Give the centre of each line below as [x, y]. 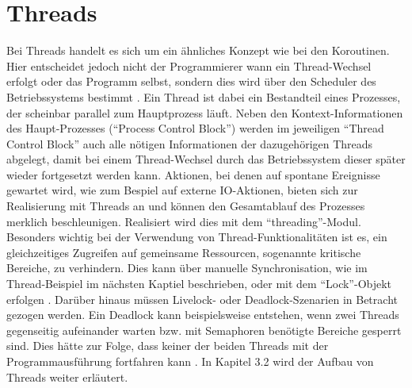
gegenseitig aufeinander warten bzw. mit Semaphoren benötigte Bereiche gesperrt [204, 330]
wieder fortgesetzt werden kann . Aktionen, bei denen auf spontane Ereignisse [193, 174]
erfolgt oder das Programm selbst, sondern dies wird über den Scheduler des [191, 81]
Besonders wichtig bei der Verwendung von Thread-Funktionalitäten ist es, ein [197, 237]
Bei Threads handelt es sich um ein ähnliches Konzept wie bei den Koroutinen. [198, 50]
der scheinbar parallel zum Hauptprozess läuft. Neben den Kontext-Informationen [205, 112]
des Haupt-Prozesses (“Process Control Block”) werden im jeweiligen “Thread [195, 128]
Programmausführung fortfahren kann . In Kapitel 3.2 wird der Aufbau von [190, 361]
